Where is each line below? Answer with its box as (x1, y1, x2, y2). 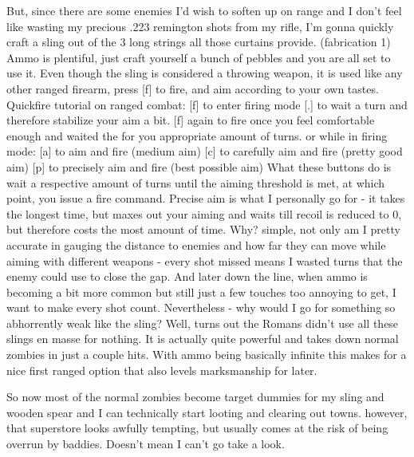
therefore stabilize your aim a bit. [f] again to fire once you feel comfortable (6, 112, 375, 128)
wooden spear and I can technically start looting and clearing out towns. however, (6, 404, 408, 420)
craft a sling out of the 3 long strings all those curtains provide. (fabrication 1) (6, 33, 391, 50)
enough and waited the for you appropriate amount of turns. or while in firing (6, 127, 388, 144)
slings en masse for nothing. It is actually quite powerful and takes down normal (6, 330, 399, 347)
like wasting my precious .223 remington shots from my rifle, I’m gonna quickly (6, 18, 394, 34)
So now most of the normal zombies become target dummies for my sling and (6, 388, 384, 405)
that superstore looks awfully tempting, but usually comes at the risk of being (6, 420, 388, 436)
